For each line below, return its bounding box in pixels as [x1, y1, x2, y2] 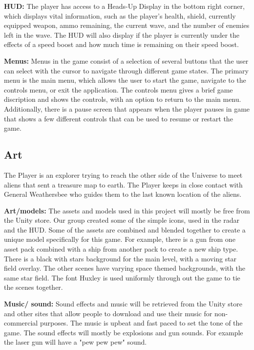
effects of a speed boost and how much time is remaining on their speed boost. [4, 39, 239, 49]
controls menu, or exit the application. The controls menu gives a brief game [4, 84, 233, 94]
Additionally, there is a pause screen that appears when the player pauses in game [4, 103, 250, 114]
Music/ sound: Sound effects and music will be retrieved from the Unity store [4, 299, 242, 309]
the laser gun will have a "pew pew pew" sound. [4, 337, 147, 347]
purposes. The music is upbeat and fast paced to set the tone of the [40, 318, 243, 328]
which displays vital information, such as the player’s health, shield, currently [4, 10, 236, 21]
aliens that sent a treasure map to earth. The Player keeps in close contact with [4, 179, 243, 189]
